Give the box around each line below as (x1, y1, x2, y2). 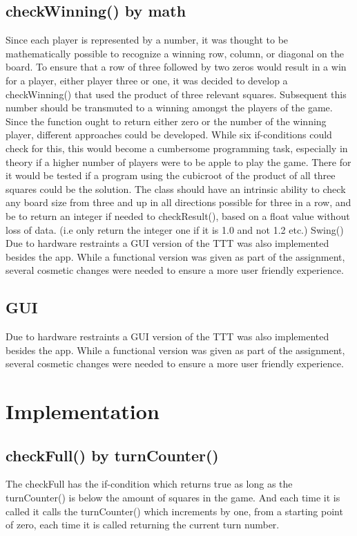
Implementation (6, 397, 160, 425)
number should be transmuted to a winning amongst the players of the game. (6, 100, 333, 115)
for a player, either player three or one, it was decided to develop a (6, 73, 288, 87)
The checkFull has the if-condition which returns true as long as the (6, 477, 293, 491)
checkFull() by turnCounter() (6, 444, 219, 465)
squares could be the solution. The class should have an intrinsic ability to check (6, 181, 346, 196)
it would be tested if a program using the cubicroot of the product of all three (6, 168, 336, 183)
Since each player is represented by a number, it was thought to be (6, 33, 289, 47)
